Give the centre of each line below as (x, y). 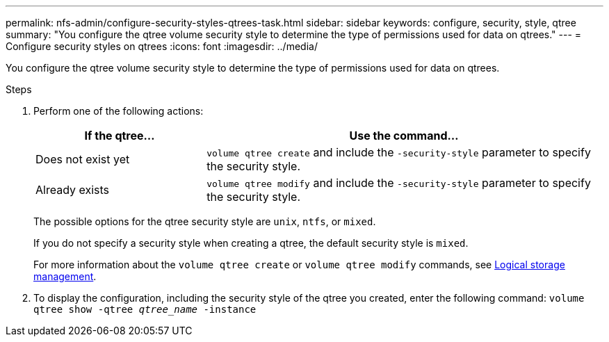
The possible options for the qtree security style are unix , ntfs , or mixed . (205, 221)
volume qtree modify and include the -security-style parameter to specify (399, 183)
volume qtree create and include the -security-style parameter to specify (399, 152)
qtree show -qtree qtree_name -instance (145, 309)
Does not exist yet (83, 159)
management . (65, 276)
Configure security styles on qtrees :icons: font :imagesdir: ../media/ (162, 46)
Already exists (73, 190)
